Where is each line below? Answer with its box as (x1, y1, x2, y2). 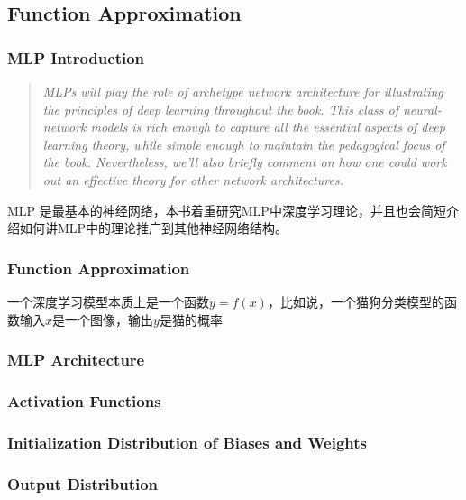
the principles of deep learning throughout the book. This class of (42, 99, 398, 118)
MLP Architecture (7, 348, 145, 371)
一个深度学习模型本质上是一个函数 (7, 292, 209, 310)
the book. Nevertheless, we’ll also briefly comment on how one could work (42, 153, 447, 171)
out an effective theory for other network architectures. (42, 170, 343, 189)
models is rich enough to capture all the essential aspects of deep (90, 117, 445, 136)
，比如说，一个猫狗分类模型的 (267, 292, 444, 310)
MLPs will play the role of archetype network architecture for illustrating (42, 82, 443, 100)
